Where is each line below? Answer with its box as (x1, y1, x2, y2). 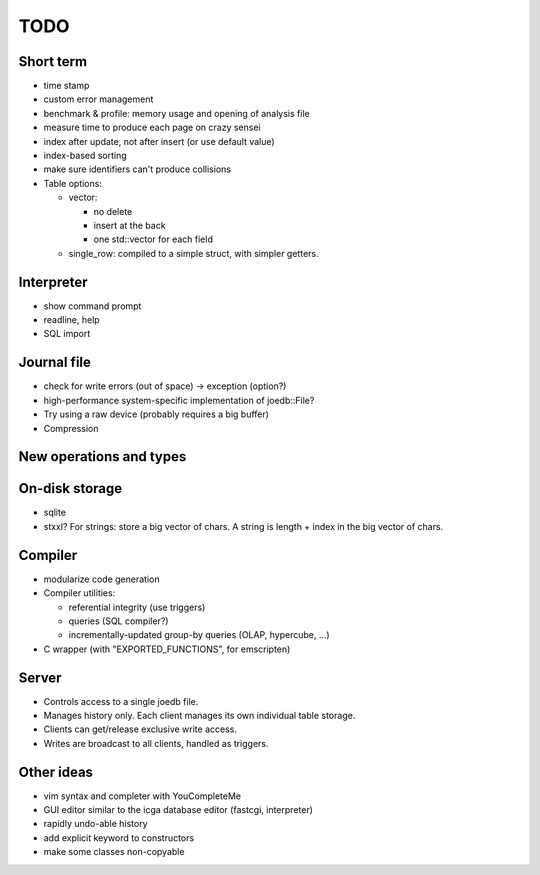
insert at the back (93, 219, 166, 231)
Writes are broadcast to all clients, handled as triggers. (43, 737, 269, 749)
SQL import (43, 328, 91, 340)
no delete (93, 205, 133, 217)
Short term (18, 53, 88, 70)
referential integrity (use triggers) (68, 601, 206, 613)
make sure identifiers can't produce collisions (43, 163, 232, 175)
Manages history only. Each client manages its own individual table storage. (43, 709, 356, 721)
